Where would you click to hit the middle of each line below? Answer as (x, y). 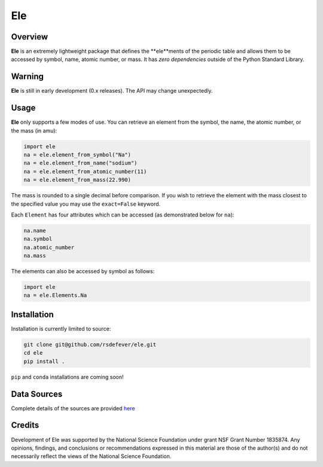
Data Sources (37, 394)
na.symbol (38, 239)
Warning (28, 77)
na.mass (35, 256)
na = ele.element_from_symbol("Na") (77, 155)
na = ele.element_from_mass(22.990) (77, 180)
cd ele (33, 353)
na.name (35, 231)
